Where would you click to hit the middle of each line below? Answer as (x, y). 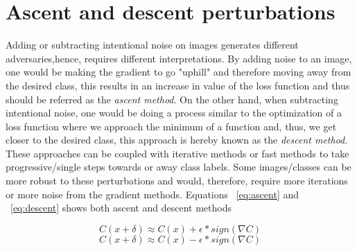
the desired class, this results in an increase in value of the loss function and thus (178, 85)
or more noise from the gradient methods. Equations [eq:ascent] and (153, 194)
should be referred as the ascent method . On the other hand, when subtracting (172, 99)
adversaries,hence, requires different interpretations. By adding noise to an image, (179, 58)
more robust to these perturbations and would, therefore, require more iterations (177, 181)
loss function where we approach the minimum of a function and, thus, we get (171, 126)
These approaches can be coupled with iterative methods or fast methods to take (177, 153)
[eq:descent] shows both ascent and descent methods (121, 208)
